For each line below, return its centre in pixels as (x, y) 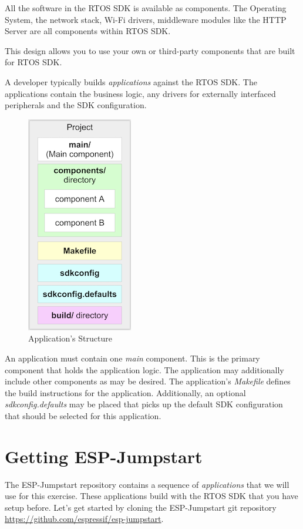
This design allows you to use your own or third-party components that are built (150, 50)
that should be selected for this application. (83, 415)
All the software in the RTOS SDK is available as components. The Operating (146, 8)
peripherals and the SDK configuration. (76, 105)
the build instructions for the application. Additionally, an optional (125, 392)
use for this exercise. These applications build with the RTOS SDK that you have (151, 496)
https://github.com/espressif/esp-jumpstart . (84, 519)
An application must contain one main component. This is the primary (132, 358)
